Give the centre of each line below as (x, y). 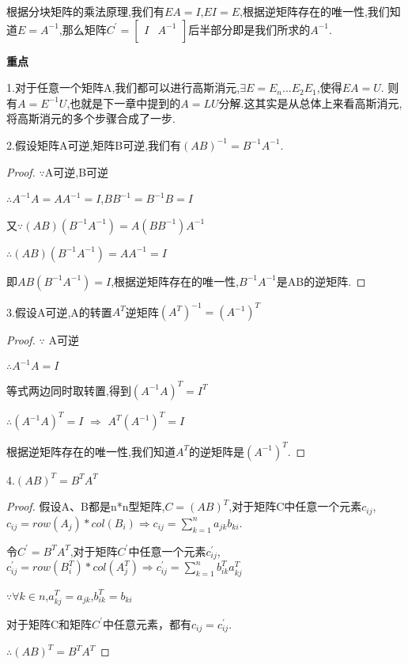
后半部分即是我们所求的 (249, 29)
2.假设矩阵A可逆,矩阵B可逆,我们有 (94, 144)
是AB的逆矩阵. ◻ (321, 281)
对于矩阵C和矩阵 (49, 623)
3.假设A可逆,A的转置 (59, 312)
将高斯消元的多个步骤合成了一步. (91, 118)
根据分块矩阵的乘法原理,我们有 (85, 11)
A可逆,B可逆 (77, 171)
